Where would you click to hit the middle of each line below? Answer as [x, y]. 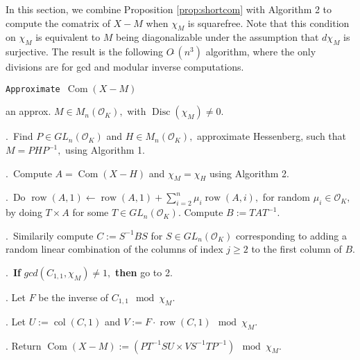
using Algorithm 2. [249, 173]
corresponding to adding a [291, 235]
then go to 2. [144, 272]
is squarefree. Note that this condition [268, 22]
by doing [24, 212]
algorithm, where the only [261, 52]
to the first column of [297, 249]
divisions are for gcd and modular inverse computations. [125, 67]
